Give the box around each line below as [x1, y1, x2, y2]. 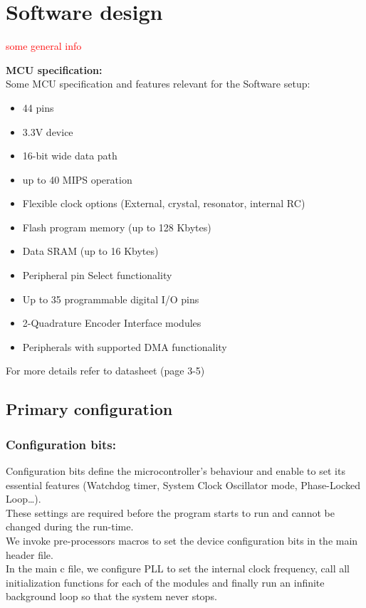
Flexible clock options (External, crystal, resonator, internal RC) [22, 196, 305, 211]
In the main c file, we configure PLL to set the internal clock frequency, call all [6, 561, 350, 576]
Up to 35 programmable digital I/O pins [22, 291, 199, 306]
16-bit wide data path [22, 148, 117, 163]
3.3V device [22, 124, 73, 139]
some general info [6, 38, 82, 53]
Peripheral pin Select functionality [22, 268, 172, 283]
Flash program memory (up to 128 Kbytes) [22, 219, 211, 234]
